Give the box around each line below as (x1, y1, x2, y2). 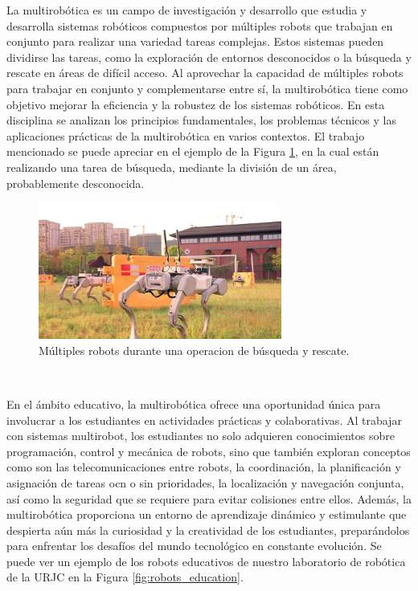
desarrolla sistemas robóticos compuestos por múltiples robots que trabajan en (6, 17, 393, 34)
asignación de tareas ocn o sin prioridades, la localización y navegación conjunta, (6, 474, 404, 491)
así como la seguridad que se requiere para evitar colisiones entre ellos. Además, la (6, 490, 412, 507)
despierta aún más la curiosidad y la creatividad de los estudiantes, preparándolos (6, 521, 410, 538)
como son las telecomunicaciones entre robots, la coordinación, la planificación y (6, 459, 401, 475)
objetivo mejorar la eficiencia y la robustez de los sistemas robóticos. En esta (6, 96, 385, 112)
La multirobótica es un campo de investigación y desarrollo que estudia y (6, 2, 367, 18)
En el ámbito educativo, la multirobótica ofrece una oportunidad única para (6, 395, 381, 412)
